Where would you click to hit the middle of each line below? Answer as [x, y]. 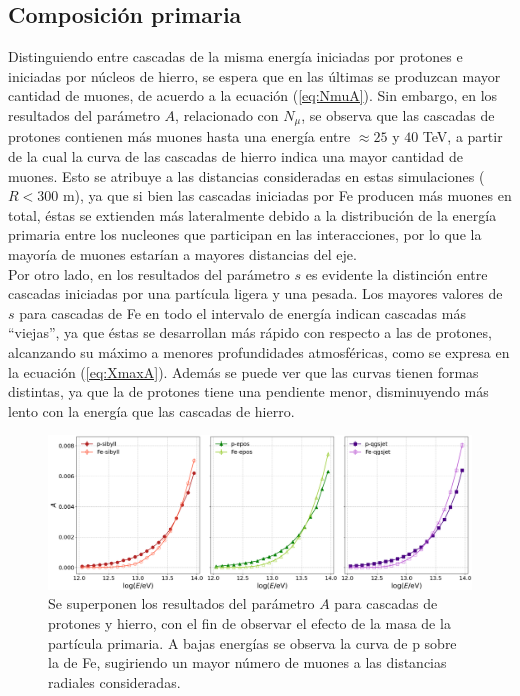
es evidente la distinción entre [396, 273]
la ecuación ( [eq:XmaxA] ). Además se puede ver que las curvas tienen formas [243, 371]
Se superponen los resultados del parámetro [181, 603]
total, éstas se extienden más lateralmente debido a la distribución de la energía [252, 214]
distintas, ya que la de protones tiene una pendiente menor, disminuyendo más [248, 391]
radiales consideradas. [114, 681]
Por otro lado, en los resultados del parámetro [149, 273]
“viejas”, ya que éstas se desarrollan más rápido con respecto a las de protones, [250, 332]
